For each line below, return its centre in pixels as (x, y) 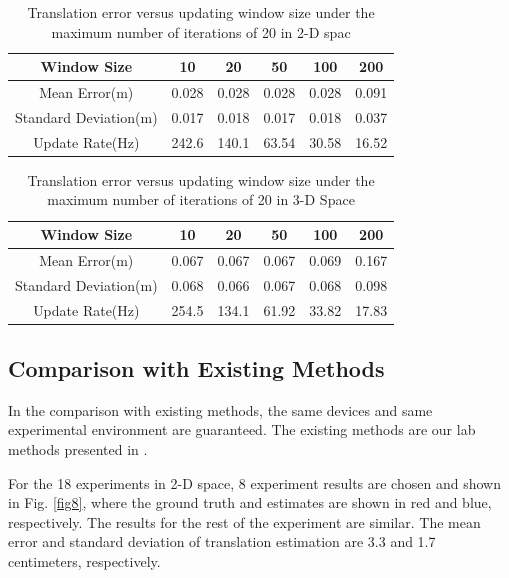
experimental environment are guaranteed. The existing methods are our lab (242, 429)
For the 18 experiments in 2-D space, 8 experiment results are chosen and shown (254, 482)
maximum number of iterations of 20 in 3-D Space (201, 199)
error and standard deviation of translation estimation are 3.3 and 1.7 (222, 541)
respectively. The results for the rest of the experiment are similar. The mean (244, 521)
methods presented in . (78, 449)
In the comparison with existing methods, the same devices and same (220, 409)
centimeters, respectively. (84, 560)
